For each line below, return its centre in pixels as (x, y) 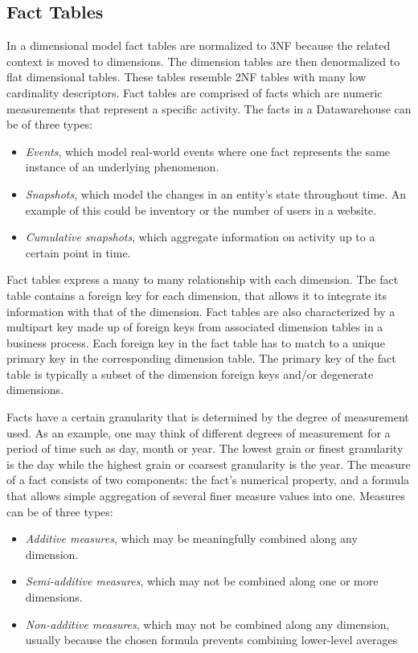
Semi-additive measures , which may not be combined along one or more (202, 581)
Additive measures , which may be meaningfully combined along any (191, 538)
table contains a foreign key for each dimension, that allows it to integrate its (197, 295)
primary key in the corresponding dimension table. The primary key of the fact (201, 358)
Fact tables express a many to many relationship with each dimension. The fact (203, 279)
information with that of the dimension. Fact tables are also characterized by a (201, 311)
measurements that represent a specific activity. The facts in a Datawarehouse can (209, 108)
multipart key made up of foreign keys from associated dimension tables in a (195, 327)
